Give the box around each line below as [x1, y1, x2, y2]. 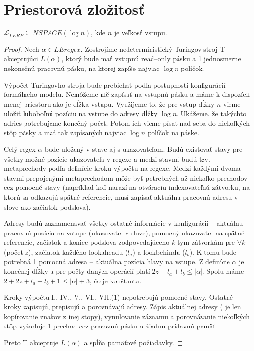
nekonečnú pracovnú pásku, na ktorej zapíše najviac [4, 63, 160, 73]
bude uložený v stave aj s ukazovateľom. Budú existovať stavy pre [44, 144, 243, 154]
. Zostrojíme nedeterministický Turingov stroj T [80, 44, 225, 54]
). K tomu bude [189, 247, 236, 257]
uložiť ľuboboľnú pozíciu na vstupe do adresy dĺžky [4, 108, 158, 118]
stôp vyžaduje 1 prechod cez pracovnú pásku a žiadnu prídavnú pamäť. [4, 321, 218, 331]
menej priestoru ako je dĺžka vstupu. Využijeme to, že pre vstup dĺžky [4, 98, 215, 109]
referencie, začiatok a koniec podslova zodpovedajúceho [4, 237, 170, 247]
